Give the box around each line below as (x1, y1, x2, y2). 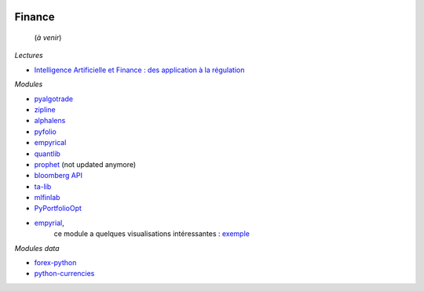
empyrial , (34, 218, 64, 227)
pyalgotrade (34, 94, 74, 104)
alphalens (34, 116, 66, 125)
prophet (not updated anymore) (34, 159, 137, 169)
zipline (34, 104, 56, 114)
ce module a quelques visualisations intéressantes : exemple (53, 229, 250, 238)
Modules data (14, 243, 60, 253)
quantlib (34, 149, 60, 158)
